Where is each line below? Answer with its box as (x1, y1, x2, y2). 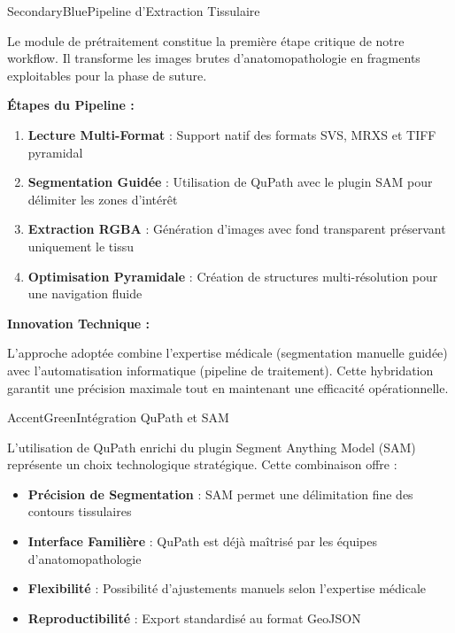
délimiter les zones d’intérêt (27, 189, 178, 208)
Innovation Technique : (7, 313, 150, 332)
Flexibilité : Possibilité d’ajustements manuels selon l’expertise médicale (27, 579, 427, 598)
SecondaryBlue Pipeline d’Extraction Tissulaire (7, 2, 260, 19)
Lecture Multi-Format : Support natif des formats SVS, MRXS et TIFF (27, 125, 436, 143)
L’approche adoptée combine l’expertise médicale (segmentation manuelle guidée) (7, 344, 448, 362)
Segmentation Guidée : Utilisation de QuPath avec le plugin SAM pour (27, 173, 433, 191)
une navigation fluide (27, 284, 143, 303)
